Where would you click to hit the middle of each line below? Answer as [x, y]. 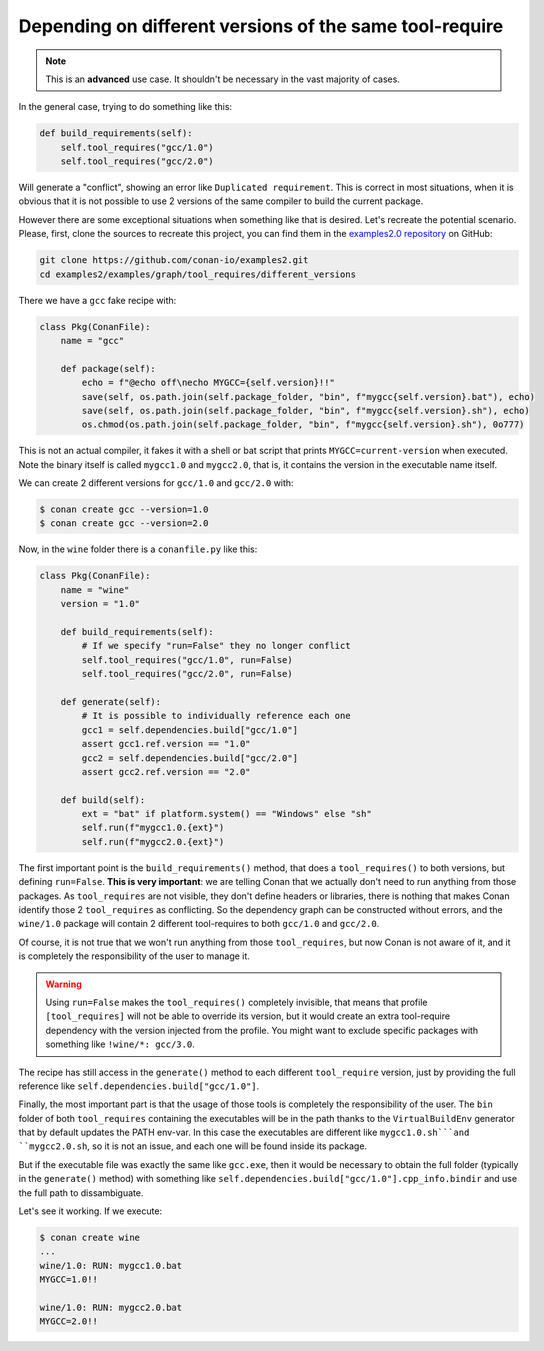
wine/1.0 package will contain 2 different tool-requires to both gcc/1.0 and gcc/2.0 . [199, 924]
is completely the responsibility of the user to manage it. [134, 956]
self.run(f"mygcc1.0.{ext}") [153, 828]
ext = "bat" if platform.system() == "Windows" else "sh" [226, 814]
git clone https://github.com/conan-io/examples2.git [174, 260]
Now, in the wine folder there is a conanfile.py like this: [138, 549]
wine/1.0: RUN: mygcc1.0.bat [111, 1265]
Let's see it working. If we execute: [90, 1211]
